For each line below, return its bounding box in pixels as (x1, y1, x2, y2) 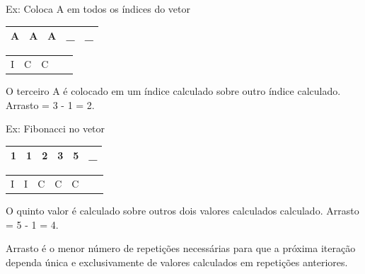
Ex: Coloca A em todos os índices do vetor (6, 1, 190, 16)
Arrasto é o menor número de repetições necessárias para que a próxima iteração (6, 241, 356, 256)
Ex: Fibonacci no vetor (6, 121, 105, 136)
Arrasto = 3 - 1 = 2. (6, 97, 95, 112)
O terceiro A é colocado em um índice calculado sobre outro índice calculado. (6, 84, 341, 98)
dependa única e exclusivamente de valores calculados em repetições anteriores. (6, 255, 348, 270)
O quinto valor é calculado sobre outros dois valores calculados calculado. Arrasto (6, 203, 359, 218)
